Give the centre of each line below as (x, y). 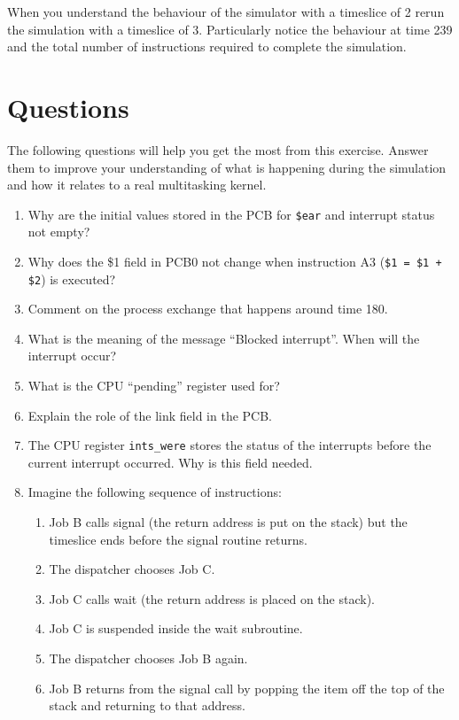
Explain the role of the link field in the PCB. (150, 415)
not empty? (59, 232)
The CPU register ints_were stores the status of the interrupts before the (229, 445)
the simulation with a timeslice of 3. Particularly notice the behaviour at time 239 (230, 29)
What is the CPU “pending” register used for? (154, 386)
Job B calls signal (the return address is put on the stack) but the (228, 522)
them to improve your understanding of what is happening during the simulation (227, 167)
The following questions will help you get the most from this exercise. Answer (218, 149)
